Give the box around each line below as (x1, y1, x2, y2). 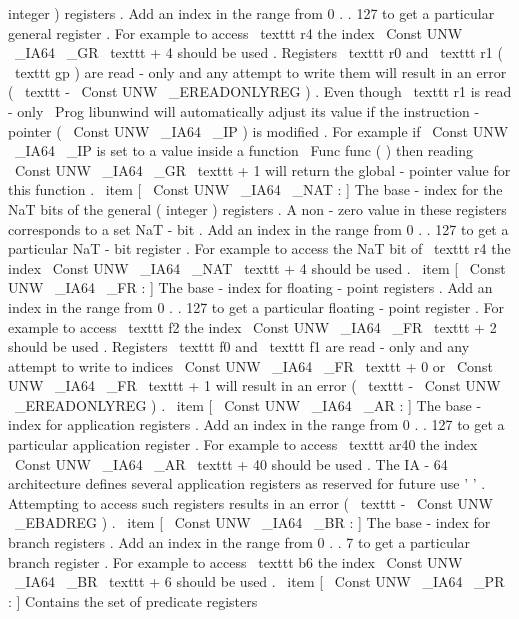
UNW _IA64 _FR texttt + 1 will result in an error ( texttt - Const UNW (8, 375, 501, 396)
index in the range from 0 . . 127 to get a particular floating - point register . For (8, 296, 505, 317)
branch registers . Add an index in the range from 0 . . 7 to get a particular (8, 532, 471, 553)
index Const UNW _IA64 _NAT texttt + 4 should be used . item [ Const (8, 257, 506, 278)
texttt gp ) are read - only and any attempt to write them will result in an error (14, 61, 507, 82)
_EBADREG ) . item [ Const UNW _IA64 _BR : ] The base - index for (14, 512, 491, 533)
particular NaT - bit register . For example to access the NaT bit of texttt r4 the (8, 238, 511, 259)
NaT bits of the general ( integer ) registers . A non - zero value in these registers (8, 198, 507, 219)
